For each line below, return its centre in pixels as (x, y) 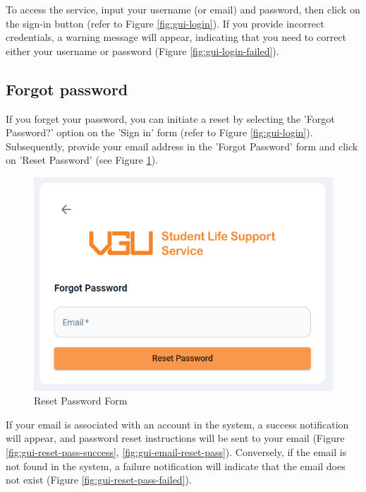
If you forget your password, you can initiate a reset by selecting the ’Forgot (170, 118)
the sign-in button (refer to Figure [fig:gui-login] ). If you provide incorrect (165, 23)
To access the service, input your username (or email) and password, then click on (183, 9)
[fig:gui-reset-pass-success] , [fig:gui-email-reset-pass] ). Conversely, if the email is (176, 451)
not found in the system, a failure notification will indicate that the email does (176, 466)
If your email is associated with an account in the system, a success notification (177, 424)
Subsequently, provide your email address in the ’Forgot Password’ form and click (182, 146)
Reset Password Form (81, 401)
